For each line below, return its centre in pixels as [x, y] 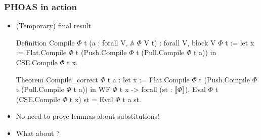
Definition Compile [45, 42]
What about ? [38, 133]
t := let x [240, 42]
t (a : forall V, [106, 42]
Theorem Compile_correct [57, 79]
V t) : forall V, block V [180, 42]
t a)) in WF [92, 89]
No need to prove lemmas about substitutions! [88, 116]
